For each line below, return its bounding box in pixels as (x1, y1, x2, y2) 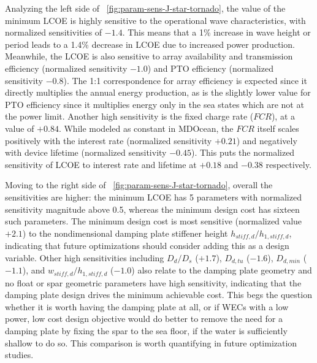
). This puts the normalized (191, 146, 295, 159)
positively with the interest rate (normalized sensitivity (5, 134, 212, 147)
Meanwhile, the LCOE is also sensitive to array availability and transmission (5, 50, 293, 63)
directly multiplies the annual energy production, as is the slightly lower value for (5, 86, 311, 99)
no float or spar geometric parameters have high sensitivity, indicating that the (5, 276, 302, 289)
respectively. (265, 158, 311, 170)
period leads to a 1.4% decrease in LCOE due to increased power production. (5, 37, 295, 50)
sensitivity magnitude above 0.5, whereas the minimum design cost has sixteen (5, 202, 300, 215)
